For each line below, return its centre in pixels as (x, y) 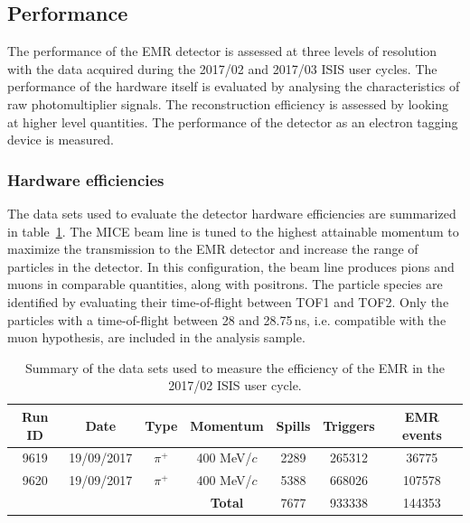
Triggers (349, 425)
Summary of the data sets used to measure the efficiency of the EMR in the (235, 367)
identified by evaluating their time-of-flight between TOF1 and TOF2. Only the (228, 301)
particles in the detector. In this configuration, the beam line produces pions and (231, 266)
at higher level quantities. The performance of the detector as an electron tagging (233, 121)
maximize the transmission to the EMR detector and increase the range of (213, 249)
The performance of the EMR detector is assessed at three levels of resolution (222, 51)
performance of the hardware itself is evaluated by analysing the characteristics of (234, 86)
